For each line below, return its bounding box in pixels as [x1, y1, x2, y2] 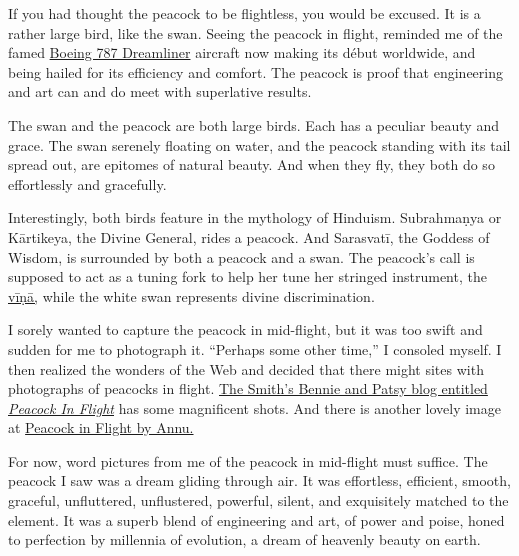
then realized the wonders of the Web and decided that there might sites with [8, 358, 484, 379]
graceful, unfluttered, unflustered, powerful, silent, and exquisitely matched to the [8, 490, 509, 511]
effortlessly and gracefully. [8, 173, 167, 194]
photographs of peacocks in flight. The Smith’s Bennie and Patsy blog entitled [8, 378, 488, 399]
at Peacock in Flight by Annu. [8, 417, 194, 438]
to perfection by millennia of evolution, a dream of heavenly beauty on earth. [8, 529, 481, 550]
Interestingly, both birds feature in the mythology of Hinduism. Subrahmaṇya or [8, 207, 502, 228]
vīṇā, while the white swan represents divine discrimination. [8, 285, 375, 306]
